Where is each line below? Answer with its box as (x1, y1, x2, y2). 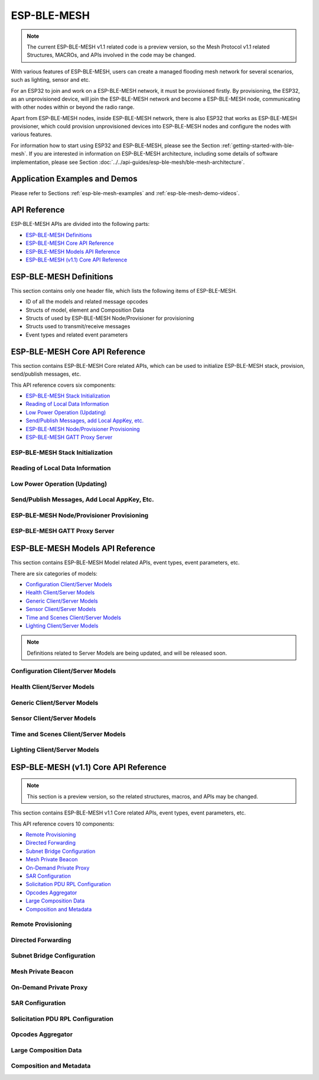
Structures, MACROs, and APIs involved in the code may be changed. (27, 51, 196, 59)
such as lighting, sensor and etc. (11, 76, 90, 83)
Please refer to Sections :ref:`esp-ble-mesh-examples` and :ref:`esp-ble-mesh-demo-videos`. (11, 189, 240, 196)
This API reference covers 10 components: (11, 820, 115, 827)
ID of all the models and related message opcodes (25, 298, 148, 305)
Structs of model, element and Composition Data (25, 306, 145, 313)
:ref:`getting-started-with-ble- (221, 142, 295, 149)
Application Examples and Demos (11, 174, 138, 184)
